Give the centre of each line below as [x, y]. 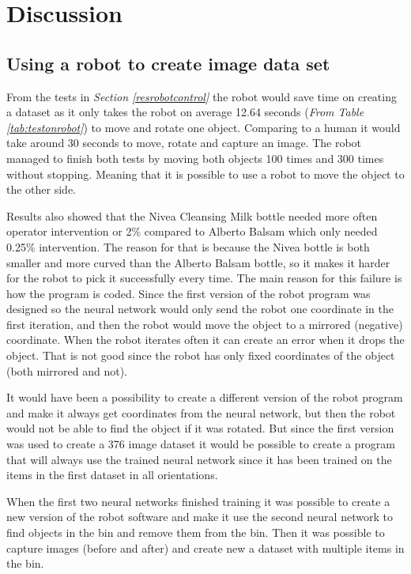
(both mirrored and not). [67, 370]
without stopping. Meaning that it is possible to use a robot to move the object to [205, 174]
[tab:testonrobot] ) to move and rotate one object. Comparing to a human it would [204, 127]
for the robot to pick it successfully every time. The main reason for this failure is [204, 278]
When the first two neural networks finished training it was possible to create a [198, 501]
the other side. [41, 189]
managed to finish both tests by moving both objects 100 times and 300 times [195, 158]
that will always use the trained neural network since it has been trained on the [199, 459]
